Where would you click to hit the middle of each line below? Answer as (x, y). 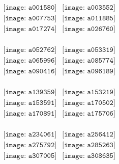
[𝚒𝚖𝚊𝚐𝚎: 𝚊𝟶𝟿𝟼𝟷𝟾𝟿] (89, 72)
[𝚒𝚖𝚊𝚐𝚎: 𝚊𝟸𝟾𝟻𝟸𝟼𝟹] (89, 145)
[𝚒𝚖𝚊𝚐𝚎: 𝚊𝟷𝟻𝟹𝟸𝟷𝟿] (89, 92)
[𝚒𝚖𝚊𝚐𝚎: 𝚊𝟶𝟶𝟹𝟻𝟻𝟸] (89, 8)
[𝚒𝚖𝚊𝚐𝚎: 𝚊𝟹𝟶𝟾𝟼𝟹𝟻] (89, 156)
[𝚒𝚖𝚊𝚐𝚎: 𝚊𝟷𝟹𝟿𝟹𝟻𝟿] (30, 92)
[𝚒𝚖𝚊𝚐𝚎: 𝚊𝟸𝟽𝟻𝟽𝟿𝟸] (30, 145)
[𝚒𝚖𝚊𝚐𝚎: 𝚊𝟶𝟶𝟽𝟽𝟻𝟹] (30, 19)
